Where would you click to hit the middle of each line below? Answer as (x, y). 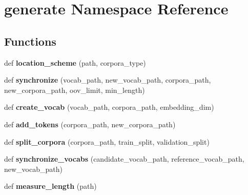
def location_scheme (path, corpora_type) (75, 62)
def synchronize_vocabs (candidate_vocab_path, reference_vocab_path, (124, 159)
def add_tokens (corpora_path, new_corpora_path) (90, 124)
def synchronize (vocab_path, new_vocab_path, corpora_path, (108, 80)
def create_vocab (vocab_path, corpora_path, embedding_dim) (109, 107)
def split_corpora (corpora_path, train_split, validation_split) (107, 141)
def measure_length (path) (50, 186)
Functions (30, 41)
